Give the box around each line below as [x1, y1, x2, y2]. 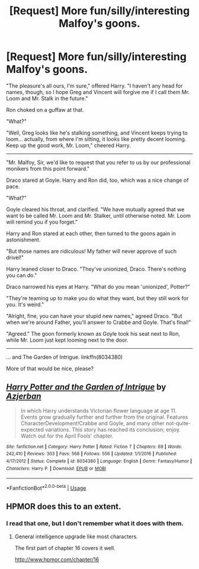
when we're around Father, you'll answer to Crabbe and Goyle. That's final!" [6, 319, 191, 326]
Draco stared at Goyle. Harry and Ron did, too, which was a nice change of [6, 176, 189, 184]
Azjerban [6, 391, 41, 401]
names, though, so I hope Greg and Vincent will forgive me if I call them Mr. [6, 88, 190, 95]
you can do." [6, 271, 37, 279]
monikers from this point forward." [6, 165, 90, 172]
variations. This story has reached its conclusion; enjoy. [45, 426, 181, 433]
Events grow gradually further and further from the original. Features [20, 413, 188, 420]
